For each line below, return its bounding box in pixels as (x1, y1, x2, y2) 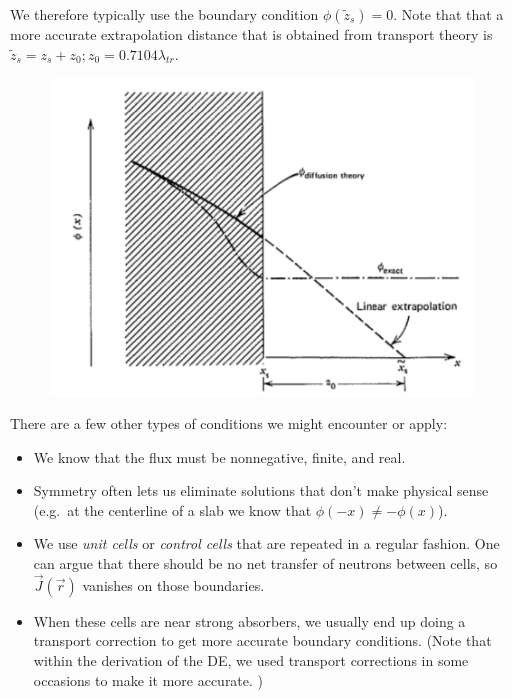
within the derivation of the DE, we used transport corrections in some (33, 650, 469, 671)
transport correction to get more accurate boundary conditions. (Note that (33, 630, 492, 651)
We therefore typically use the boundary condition (10, 4, 319, 24)
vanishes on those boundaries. (82, 574, 265, 595)
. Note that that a (393, 4, 504, 24)
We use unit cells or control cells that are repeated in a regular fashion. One (33, 533, 500, 554)
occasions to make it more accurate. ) (33, 669, 264, 690)
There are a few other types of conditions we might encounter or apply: (10, 413, 448, 434)
